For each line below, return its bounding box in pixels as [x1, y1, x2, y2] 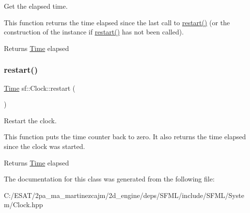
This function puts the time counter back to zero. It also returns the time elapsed [4, 131, 246, 142]
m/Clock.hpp [4, 199, 43, 210]
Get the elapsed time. [4, 1, 68, 11]
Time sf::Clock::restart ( [4, 82, 76, 93]
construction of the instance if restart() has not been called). [4, 27, 184, 37]
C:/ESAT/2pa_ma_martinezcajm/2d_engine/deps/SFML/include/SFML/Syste [4, 190, 244, 200]
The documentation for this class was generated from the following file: [4, 174, 215, 184]
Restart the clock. [4, 115, 57, 125]
